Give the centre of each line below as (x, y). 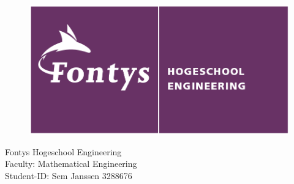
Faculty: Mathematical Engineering (71, 164)
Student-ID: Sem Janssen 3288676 (69, 176)
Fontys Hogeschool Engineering (63, 151)
